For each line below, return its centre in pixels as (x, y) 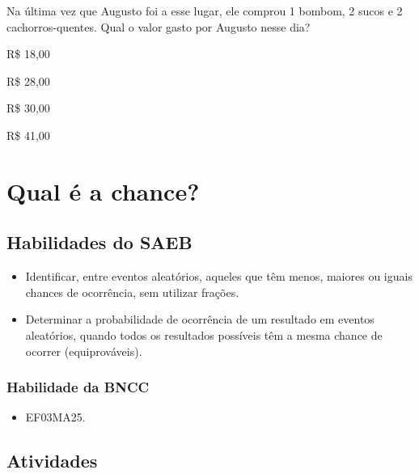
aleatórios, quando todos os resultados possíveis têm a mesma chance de (204, 334)
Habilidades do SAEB (99, 242)
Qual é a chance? (103, 190)
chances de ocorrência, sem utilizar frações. (132, 292)
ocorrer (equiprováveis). (84, 351)
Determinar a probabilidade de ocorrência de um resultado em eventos (200, 319)
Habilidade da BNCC (78, 387)
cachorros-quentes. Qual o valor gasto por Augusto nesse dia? (159, 26)
